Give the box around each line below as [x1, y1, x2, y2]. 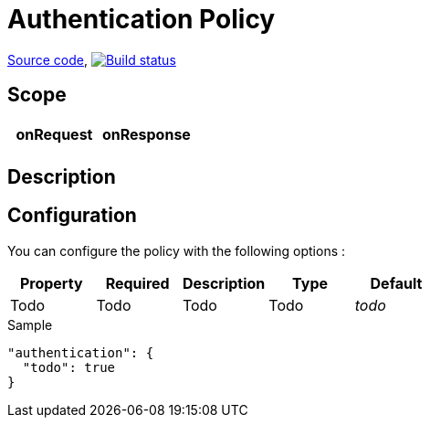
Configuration [7, 204, 137, 228]
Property [19, 273, 83, 292]
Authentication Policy [7, 4, 276, 35]
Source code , [7, 51, 88, 68]
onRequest [16, 124, 93, 143]
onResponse [101, 124, 191, 143]
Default [370, 273, 423, 292]
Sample [7, 316, 53, 333]
